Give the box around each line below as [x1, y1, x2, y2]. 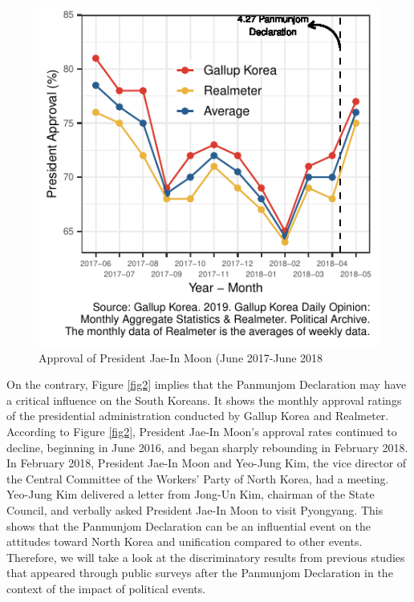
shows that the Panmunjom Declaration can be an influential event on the [6, 517, 371, 534]
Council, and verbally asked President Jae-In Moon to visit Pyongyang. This [6, 501, 384, 518]
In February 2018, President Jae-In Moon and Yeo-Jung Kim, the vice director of [6, 455, 407, 471]
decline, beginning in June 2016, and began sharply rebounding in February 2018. [6, 438, 408, 455]
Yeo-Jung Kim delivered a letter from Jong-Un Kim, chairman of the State [6, 486, 375, 503]
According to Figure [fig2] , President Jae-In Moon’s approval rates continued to [6, 422, 397, 439]
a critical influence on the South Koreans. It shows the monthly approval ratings [6, 391, 402, 408]
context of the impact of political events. [6, 580, 206, 596]
